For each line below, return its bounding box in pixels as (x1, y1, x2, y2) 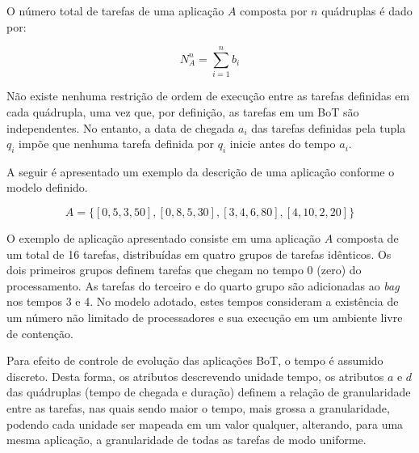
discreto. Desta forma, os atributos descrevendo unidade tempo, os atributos (6, 367, 384, 384)
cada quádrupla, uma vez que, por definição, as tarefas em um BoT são (6, 103, 359, 120)
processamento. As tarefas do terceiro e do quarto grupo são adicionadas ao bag (6, 277, 400, 294)
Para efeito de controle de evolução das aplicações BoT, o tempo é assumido (6, 352, 383, 369)
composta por (240, 2, 308, 19)
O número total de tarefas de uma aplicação (6, 2, 224, 19)
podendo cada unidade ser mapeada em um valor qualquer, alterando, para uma (6, 415, 404, 432)
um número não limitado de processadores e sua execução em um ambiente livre (6, 309, 403, 326)
